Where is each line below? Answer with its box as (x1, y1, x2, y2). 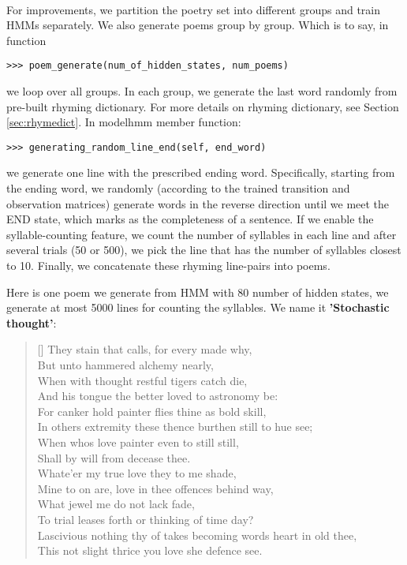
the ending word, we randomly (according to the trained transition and (6, 180, 350, 196)
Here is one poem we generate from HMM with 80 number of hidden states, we (6, 283, 389, 300)
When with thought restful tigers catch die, (37, 372, 248, 388)
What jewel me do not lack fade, (37, 496, 195, 512)
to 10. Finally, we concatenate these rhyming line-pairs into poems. (6, 257, 330, 274)
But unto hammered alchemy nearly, (37, 357, 214, 372)
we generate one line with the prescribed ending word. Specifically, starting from (6, 164, 395, 181)
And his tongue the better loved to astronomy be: (37, 387, 278, 404)
